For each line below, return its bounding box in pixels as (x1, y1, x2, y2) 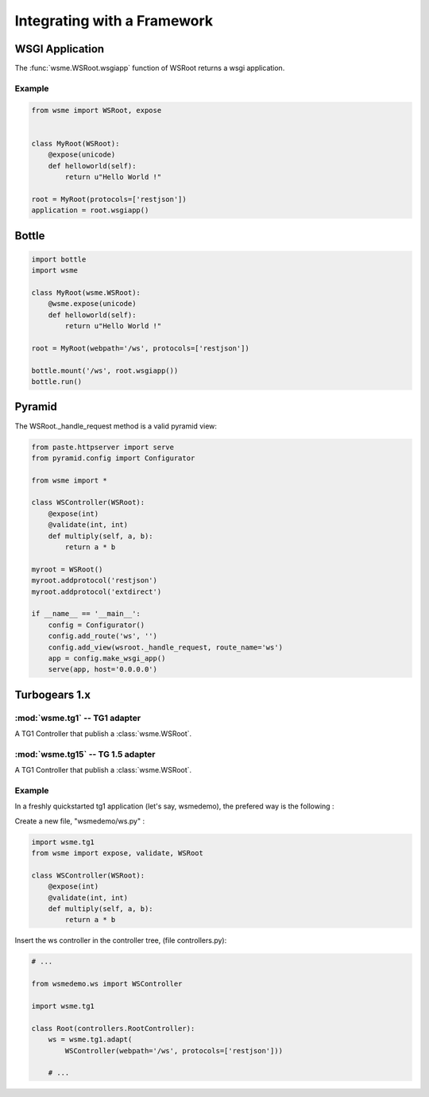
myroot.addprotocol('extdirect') (31, 587, 162, 596)
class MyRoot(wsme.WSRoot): (31, 288, 141, 297)
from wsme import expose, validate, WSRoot (31, 849, 204, 858)
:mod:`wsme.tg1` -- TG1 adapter (14, 712, 141, 723)
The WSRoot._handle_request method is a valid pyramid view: (14, 421, 218, 431)
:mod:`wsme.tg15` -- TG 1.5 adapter (14, 748, 156, 759)
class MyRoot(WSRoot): (31, 139, 120, 148)
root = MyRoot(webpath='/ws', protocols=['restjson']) (31, 343, 249, 353)
